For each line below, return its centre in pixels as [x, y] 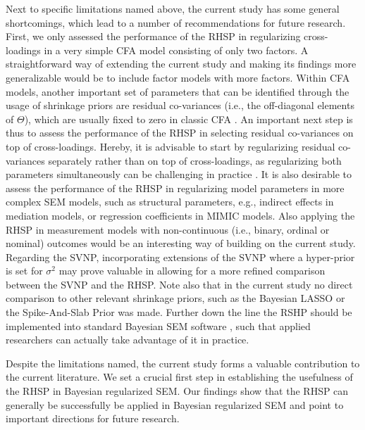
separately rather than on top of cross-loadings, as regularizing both [195, 160]
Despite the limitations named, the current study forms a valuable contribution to [183, 363]
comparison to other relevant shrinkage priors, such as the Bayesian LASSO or [175, 298]
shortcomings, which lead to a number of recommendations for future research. [176, 22]
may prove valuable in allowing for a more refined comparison [192, 271]
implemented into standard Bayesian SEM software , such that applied [158, 325]
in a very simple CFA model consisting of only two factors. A [176, 50]
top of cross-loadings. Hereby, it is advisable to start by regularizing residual [171, 146]
